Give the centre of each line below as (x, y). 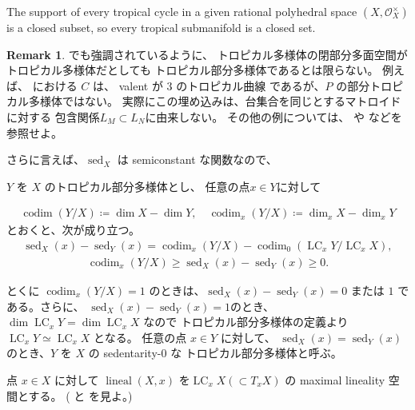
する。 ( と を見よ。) (80, 395)
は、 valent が (128, 85)
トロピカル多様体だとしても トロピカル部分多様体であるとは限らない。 (193, 70)
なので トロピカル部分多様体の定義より (246, 322)
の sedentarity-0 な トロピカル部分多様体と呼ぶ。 (215, 353)
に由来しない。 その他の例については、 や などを (273, 116)
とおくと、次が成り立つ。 (73, 230)
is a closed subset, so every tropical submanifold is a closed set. (161, 27)
